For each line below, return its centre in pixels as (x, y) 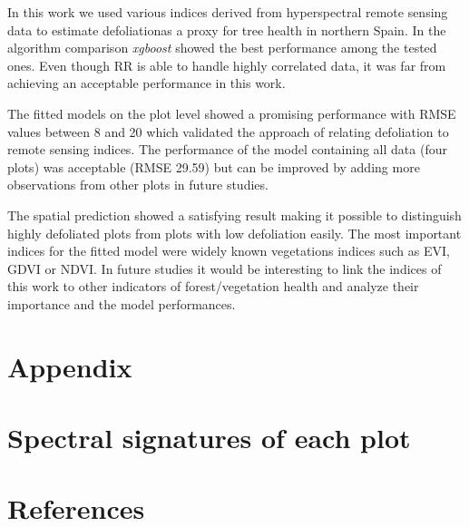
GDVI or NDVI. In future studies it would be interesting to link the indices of (225, 268)
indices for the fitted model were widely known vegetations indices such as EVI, (229, 251)
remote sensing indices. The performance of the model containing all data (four (227, 149)
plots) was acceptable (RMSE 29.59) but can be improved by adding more (214, 166)
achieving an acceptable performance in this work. (147, 83)
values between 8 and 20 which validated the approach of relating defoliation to (228, 131)
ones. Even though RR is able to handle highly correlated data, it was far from (227, 65)
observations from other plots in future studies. (138, 185)
